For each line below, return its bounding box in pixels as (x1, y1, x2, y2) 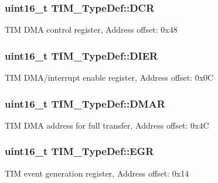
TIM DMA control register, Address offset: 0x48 (5, 23, 178, 36)
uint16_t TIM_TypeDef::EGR (5, 144, 154, 158)
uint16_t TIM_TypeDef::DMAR (5, 96, 165, 111)
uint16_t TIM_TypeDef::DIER (5, 48, 158, 63)
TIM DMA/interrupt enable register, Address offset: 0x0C (5, 71, 214, 84)
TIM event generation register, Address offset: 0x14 (5, 167, 189, 179)
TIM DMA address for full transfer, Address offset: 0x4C (5, 119, 209, 131)
